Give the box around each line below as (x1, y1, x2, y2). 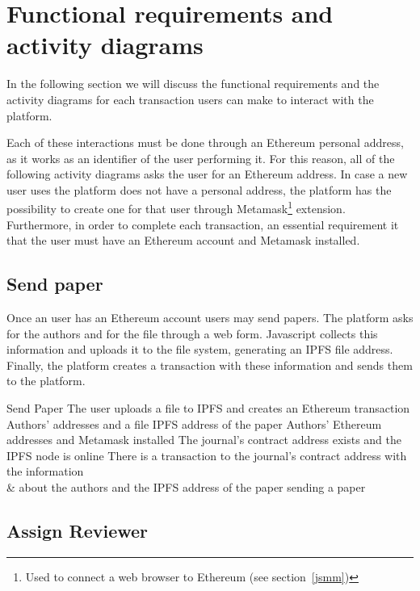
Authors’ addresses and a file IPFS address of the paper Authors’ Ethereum (6, 415, 382, 432)
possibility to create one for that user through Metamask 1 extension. (6, 198, 346, 217)
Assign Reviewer (6, 518, 149, 543)
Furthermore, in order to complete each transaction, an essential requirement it (6, 216, 399, 233)
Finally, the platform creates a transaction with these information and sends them (6, 356, 413, 373)
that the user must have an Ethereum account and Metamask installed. (6, 232, 360, 249)
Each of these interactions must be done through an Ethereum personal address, (6, 134, 404, 151)
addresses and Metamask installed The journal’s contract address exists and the (6, 431, 401, 448)
